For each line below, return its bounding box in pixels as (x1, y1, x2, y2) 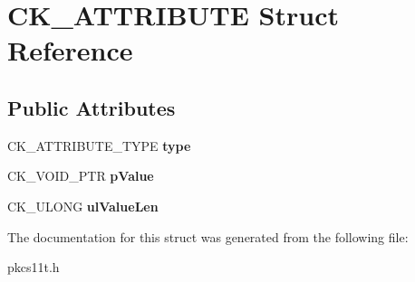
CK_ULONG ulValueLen (7, 196, 159, 215)
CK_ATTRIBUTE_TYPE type (7, 136, 191, 155)
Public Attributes (7, 93, 176, 121)
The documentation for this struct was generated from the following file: (7, 227, 409, 246)
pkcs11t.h (7, 258, 60, 277)
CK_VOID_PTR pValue (7, 166, 154, 185)
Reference (7, 32, 133, 69)
